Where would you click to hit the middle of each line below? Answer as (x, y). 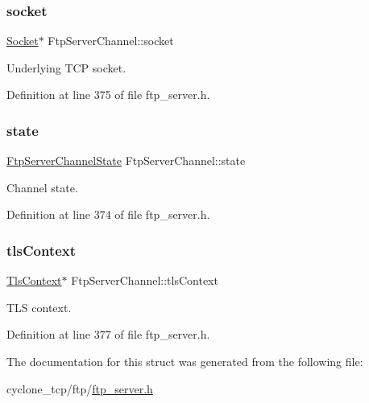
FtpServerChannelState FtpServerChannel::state (126, 160)
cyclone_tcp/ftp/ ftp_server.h (80, 388)
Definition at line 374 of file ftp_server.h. (108, 214)
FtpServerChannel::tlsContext (145, 280)
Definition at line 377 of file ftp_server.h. (108, 334)
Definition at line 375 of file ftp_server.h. (108, 95)
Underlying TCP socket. (66, 67)
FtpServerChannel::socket (111, 41)
